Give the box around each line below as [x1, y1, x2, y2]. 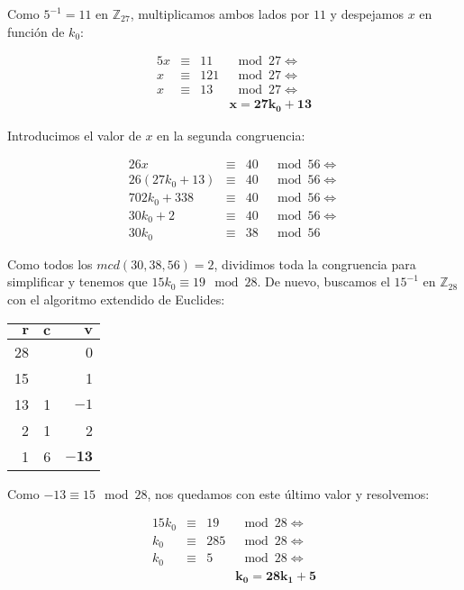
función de [7, 22, 65, 41]
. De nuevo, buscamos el [257, 272, 390, 291]
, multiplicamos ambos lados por [130, 5, 310, 23]
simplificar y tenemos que [7, 272, 148, 291]
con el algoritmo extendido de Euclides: [7, 290, 225, 309]
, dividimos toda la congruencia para [214, 254, 416, 273]
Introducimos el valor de [7, 125, 141, 144]
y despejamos [330, 5, 405, 23]
